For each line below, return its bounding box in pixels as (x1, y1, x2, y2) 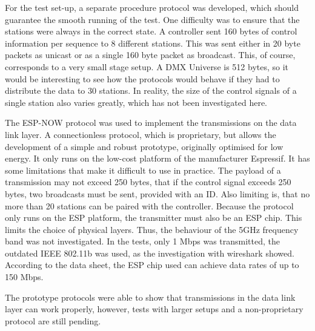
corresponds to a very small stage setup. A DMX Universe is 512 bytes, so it (5, 60, 289, 73)
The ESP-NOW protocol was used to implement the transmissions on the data (5, 116, 297, 129)
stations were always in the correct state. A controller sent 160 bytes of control (5, 25, 297, 38)
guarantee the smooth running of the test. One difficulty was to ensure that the (5, 13, 300, 25)
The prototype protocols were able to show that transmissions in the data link (5, 290, 296, 303)
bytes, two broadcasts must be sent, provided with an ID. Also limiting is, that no (5, 187, 310, 200)
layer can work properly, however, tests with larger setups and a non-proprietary (5, 303, 303, 315)
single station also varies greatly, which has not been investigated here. (5, 96, 268, 108)
